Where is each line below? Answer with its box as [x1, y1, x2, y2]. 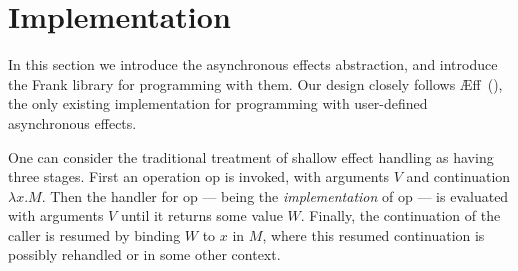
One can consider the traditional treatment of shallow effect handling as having [8, 146, 494, 167]
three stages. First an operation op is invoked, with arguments [8, 166, 390, 187]
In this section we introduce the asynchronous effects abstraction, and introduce [8, 54, 498, 75]
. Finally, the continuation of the [300, 205, 501, 226]
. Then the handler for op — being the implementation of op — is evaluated [41, 185, 509, 206]
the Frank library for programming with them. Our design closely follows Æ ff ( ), [8, 73, 503, 94]
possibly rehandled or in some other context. [8, 244, 281, 265]
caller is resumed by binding [8, 224, 181, 245]
